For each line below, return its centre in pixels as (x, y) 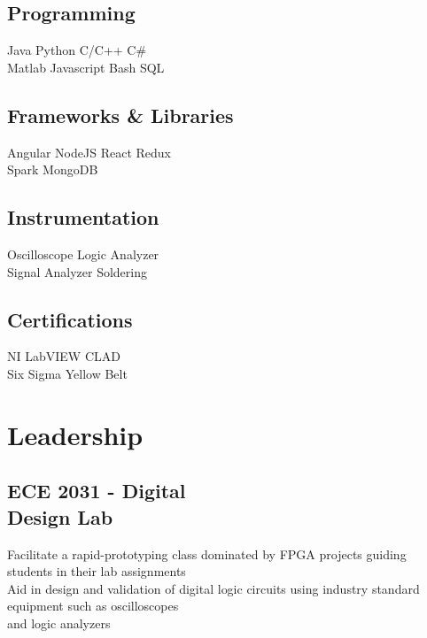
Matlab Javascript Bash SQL (86, 67)
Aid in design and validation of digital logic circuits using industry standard (213, 588)
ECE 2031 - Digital (97, 491)
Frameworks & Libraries (120, 115)
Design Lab (60, 516)
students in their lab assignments (97, 571)
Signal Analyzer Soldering (78, 271)
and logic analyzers (59, 623)
